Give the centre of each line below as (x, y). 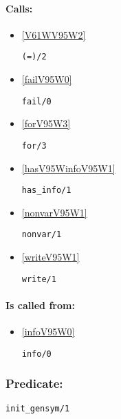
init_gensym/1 (38, 408)
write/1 (39, 279)
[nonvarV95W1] (54, 212)
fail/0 (36, 101)
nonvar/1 (42, 235)
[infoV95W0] (48, 332)
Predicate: (34, 383)
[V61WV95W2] (54, 34)
